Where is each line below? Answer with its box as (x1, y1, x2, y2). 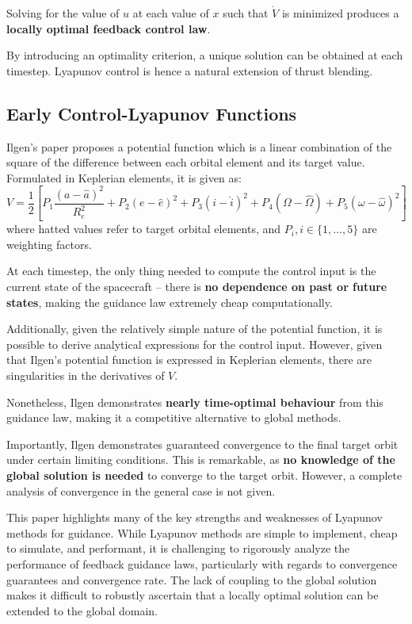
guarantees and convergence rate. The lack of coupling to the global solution (6, 571, 377, 588)
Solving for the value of (6, 5, 120, 21)
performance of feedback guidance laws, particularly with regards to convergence (6, 555, 398, 572)
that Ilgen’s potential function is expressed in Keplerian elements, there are (6, 351, 372, 368)
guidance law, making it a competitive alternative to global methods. (6, 409, 341, 426)
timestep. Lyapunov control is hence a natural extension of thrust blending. (6, 62, 373, 78)
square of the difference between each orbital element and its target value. (6, 154, 365, 170)
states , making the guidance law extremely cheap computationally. (6, 293, 333, 310)
